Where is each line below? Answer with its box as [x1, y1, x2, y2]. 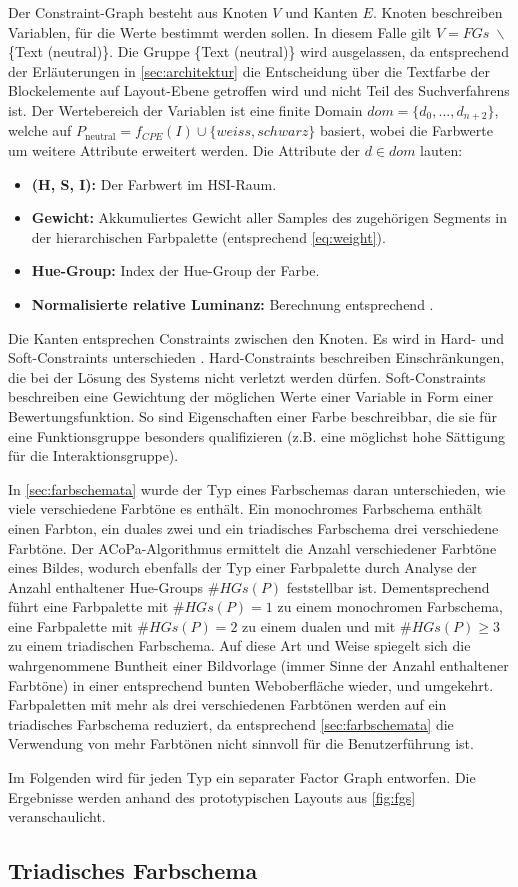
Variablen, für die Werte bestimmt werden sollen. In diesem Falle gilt [8, 21, 432, 42]
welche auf [8, 120, 72, 141]
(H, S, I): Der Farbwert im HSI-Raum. [31, 173, 277, 194]
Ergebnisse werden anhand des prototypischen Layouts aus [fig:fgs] [8, 786, 416, 807]
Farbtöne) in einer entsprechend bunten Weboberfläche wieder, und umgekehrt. [8, 674, 494, 695]
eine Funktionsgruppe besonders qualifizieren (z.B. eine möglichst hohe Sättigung [8, 425, 506, 446]
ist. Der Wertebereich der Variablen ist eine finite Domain [8, 99, 363, 120]
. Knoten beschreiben [372, 2, 503, 22]
